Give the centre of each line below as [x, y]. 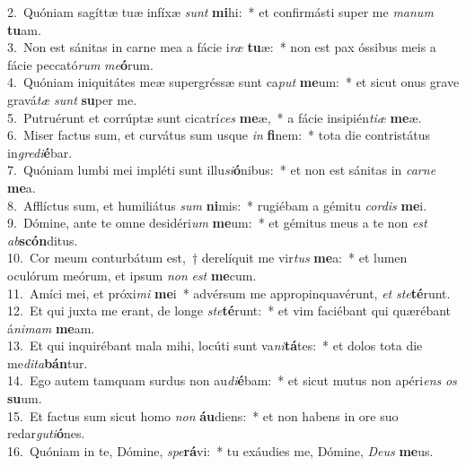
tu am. [24, 29]
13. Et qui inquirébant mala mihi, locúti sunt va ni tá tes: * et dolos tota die [215, 345]
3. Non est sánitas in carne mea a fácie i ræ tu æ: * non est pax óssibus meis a [222, 47]
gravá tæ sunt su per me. [72, 99]
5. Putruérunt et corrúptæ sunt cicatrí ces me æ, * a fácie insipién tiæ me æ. [215, 117]
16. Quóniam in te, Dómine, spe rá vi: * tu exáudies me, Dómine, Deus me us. [220, 450]
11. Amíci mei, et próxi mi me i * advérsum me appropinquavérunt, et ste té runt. [229, 293]
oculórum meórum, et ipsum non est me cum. [132, 275]
